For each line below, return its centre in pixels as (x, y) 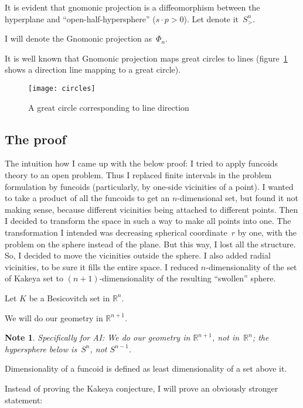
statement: (24, 399)
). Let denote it (211, 18)
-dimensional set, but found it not (238, 198)
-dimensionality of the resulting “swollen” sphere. (188, 278)
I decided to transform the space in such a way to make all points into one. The (148, 221)
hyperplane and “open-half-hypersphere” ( (80, 18)
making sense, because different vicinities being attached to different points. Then (151, 209)
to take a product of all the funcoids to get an (87, 198)
